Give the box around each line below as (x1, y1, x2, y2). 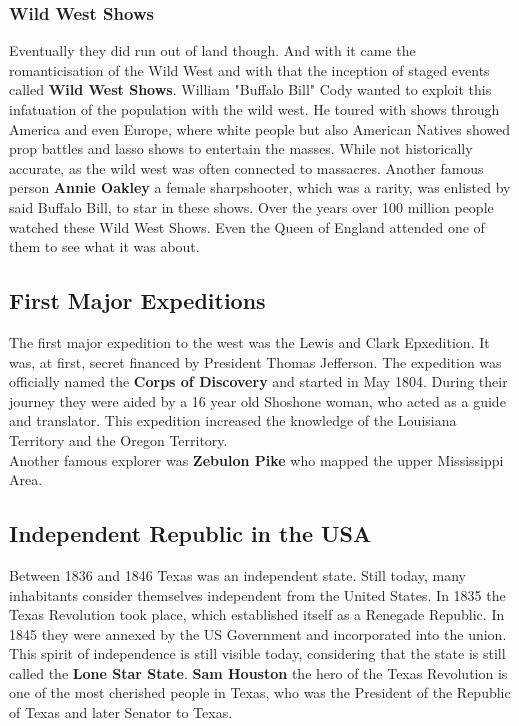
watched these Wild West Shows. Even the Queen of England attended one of (9, 216, 485, 237)
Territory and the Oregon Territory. (9, 429, 228, 450)
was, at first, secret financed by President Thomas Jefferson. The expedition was (9, 351, 502, 372)
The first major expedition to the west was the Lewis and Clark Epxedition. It (9, 331, 490, 352)
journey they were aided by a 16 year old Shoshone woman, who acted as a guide (9, 390, 506, 411)
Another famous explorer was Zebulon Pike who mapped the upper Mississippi (9, 449, 504, 470)
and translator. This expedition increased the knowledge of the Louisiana (9, 410, 457, 431)
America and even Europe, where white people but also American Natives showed (9, 118, 511, 139)
